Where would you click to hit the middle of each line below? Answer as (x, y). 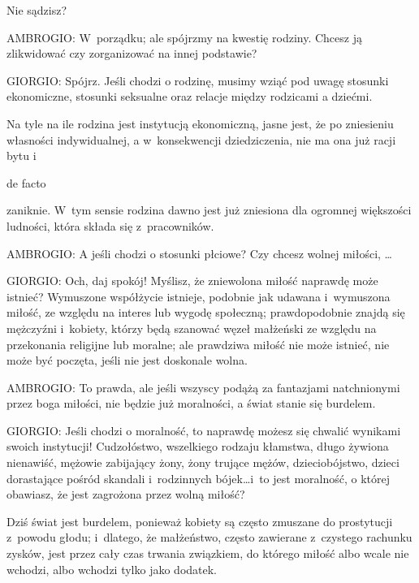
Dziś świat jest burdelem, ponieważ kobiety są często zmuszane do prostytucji (200, 521)
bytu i (22, 155)
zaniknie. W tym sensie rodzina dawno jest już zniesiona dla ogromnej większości (209, 210)
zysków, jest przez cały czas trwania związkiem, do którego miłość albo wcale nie (208, 553)
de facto (26, 182)
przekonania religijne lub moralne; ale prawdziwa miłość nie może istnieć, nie (198, 344)
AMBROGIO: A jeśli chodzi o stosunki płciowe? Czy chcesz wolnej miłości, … (199, 253)
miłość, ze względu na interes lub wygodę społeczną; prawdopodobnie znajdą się (206, 312)
